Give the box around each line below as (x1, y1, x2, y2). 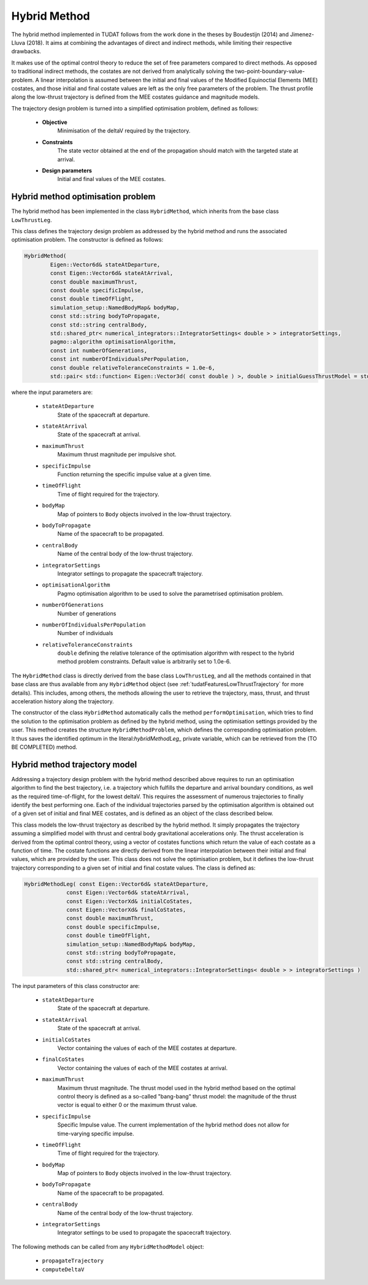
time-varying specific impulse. (57, 1130, 134, 1137)
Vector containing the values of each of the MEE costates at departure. (57, 1044, 237, 1052)
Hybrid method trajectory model (11, 759, 137, 770)
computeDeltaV (42, 1266, 85, 1273)
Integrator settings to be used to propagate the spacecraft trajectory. (57, 1229, 232, 1237)
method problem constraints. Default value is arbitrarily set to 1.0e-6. (57, 658, 231, 665)
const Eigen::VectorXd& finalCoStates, (66, 906, 186, 913)
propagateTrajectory (42, 1257, 104, 1264)
